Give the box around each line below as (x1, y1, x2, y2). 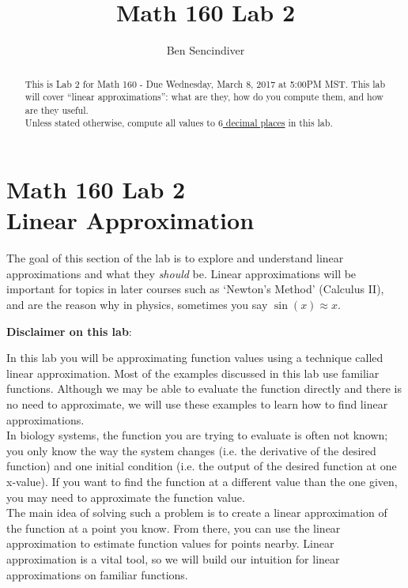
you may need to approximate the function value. (6, 488, 245, 505)
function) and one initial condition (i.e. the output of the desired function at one (6, 458, 397, 474)
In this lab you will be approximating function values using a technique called (6, 349, 383, 366)
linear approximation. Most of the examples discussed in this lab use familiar (6, 364, 380, 381)
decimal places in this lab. (225, 116, 333, 130)
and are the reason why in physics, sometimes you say (6, 296, 268, 313)
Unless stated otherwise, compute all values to (25, 116, 215, 130)
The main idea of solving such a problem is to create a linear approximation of (6, 504, 387, 521)
